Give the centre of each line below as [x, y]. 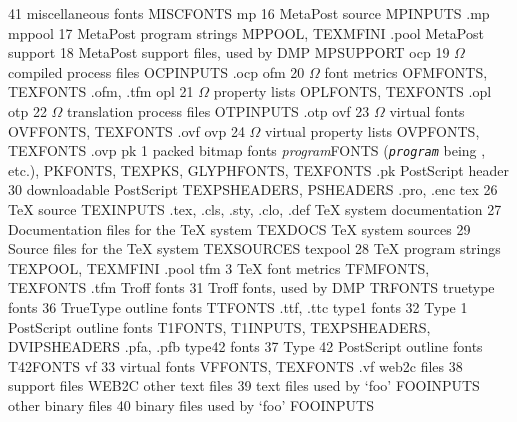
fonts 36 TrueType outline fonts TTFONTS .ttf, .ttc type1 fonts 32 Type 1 [238, 306]
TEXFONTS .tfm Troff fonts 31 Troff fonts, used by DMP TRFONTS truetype [251, 287]
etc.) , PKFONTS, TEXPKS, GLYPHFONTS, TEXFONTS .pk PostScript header [258, 169]
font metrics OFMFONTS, [406, 71]
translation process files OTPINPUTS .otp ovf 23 [218, 110]
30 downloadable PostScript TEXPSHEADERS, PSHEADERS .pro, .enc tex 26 [253, 189]
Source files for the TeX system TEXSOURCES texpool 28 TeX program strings [254, 248]
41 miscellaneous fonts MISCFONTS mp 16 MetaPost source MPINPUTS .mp [249, 13]
